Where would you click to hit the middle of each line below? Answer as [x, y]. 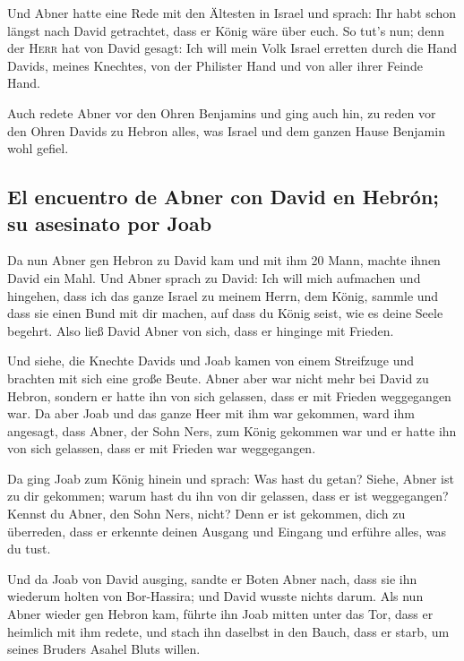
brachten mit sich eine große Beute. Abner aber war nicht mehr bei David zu [218, 378]
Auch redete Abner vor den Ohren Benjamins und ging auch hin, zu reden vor [222, 112]
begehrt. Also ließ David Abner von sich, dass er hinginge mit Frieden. [201, 330]
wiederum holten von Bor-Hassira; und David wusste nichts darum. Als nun [215, 596]
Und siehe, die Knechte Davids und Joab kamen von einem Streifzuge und [211, 361]
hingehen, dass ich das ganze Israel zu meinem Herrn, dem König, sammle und [223, 295]
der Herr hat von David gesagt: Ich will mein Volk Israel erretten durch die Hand [232, 48]
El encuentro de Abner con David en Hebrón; [223, 197]
